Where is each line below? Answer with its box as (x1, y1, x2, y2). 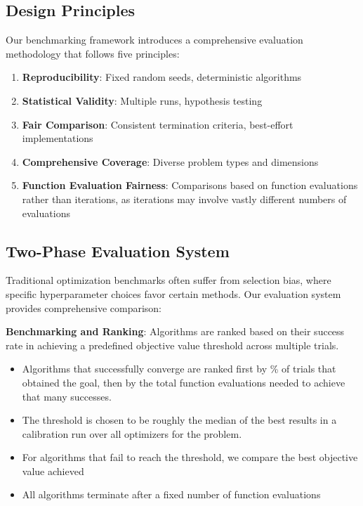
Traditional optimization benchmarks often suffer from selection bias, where (6, 273, 331, 287)
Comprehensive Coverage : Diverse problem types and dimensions (22, 154, 319, 169)
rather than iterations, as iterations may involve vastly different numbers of (22, 191, 347, 206)
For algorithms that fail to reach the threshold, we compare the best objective (22, 450, 358, 465)
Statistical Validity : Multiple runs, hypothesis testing (22, 93, 263, 108)
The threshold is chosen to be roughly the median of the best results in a (22, 413, 337, 427)
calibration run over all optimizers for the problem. (22, 426, 242, 441)
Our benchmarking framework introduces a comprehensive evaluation (6, 32, 303, 47)
